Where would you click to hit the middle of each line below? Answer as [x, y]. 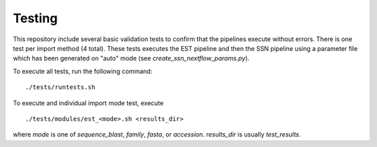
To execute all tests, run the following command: [83, 71]
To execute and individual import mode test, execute [88, 103]
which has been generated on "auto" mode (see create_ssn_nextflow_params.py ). [131, 59]
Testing [35, 18]
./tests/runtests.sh [60, 87]
